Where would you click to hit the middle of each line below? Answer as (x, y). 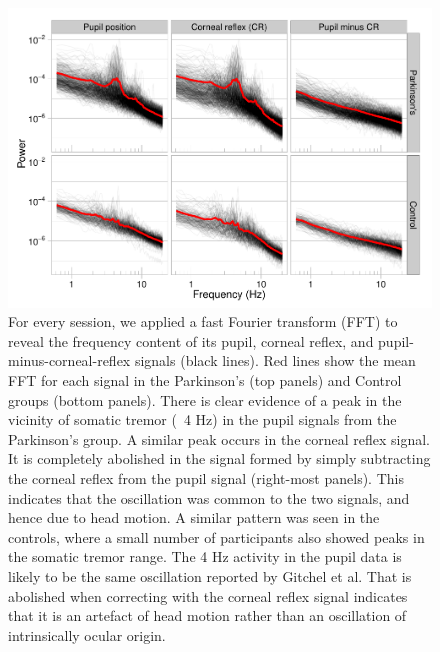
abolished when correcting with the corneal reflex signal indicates (208, 595)
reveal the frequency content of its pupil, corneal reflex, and (191, 340)
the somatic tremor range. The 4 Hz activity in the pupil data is (205, 556)
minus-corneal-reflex (69, 360)
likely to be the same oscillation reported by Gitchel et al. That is (210, 576)
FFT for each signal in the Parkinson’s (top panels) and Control (205, 380)
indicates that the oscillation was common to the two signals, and (209, 497)
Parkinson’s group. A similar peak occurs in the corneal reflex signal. (219, 438)
